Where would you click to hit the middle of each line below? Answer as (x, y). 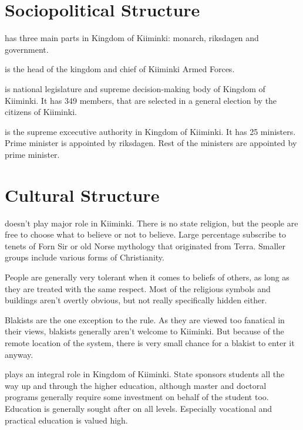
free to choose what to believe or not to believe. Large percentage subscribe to (145, 234)
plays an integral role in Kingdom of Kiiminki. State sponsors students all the (145, 374)
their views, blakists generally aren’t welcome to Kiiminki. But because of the (144, 331)
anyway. (19, 354)
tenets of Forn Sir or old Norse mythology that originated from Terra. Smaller (145, 246)
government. (27, 49)
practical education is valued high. (66, 420)
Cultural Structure (82, 194)
